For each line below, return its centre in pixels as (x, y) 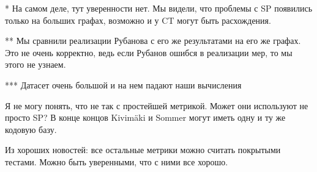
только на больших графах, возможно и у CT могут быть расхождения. (138, 20)
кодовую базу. (31, 129)
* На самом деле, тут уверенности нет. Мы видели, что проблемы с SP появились (159, 8)
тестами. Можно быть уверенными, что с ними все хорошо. (117, 161)
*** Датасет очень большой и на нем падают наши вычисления (123, 84)
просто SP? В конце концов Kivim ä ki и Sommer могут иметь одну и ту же (145, 117)
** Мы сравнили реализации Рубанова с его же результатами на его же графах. (153, 41)
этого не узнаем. (35, 64)
